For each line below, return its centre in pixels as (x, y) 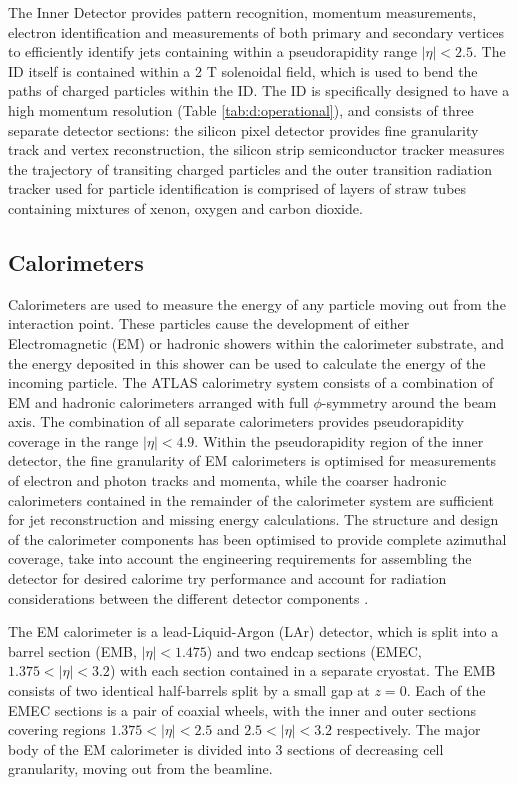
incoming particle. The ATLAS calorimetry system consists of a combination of (251, 382)
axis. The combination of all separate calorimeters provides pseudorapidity (236, 421)
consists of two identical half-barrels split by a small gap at (189, 690)
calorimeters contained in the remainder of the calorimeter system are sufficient (251, 499)
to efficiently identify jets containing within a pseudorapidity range (212, 51)
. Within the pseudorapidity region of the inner (339, 440)
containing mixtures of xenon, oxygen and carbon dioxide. (185, 207)
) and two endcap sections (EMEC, (314, 650)
